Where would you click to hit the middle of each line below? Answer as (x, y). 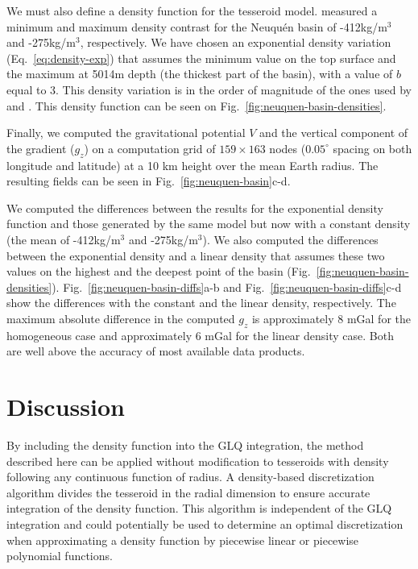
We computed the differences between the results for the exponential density (195, 208)
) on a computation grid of (150, 148)
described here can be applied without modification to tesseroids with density (198, 461)
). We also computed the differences (290, 239)
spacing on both (372, 148)
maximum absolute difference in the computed (121, 318)
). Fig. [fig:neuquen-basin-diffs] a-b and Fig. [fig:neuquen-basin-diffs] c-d (227, 287)
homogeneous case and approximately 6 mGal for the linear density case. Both (200, 335)
